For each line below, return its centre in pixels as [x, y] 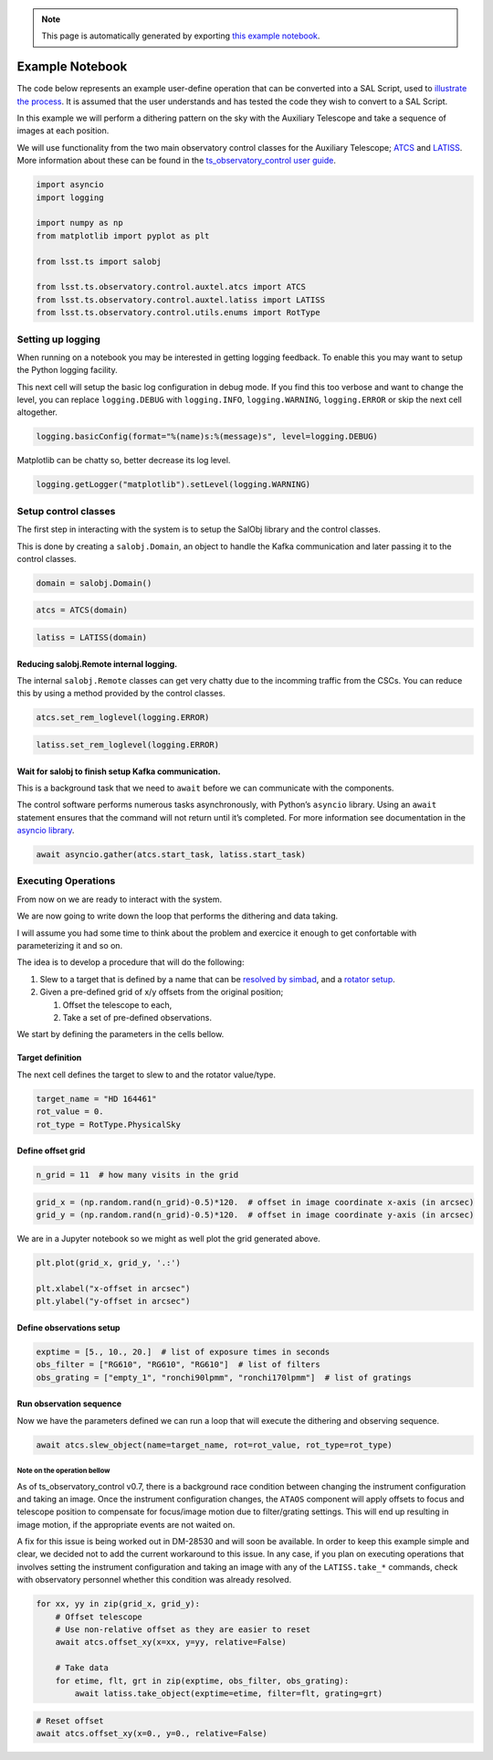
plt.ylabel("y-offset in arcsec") [113, 1301]
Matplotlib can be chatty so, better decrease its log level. [124, 461]
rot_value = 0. [70, 1112]
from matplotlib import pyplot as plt [123, 236]
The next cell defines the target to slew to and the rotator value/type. [146, 1075]
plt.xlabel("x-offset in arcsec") [113, 1288]
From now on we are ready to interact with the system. [120, 899]
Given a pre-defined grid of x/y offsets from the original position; [162, 992]
